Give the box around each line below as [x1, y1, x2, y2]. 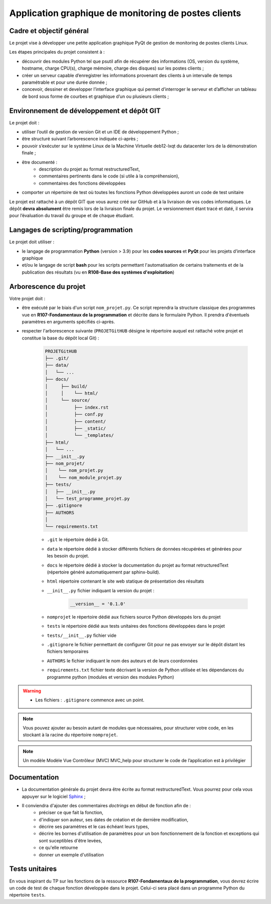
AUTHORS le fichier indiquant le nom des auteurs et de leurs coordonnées [47, 657, 198, 664]
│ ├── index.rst [45, 404, 109, 410]
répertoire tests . [9, 892, 46, 898]
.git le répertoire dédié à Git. [47, 536, 109, 543]
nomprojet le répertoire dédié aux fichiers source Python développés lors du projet [47, 614, 221, 620]
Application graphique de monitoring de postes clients [9, 8, 241, 19]
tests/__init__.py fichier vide [47, 632, 116, 638]
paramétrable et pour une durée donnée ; [22, 79, 107, 85]
